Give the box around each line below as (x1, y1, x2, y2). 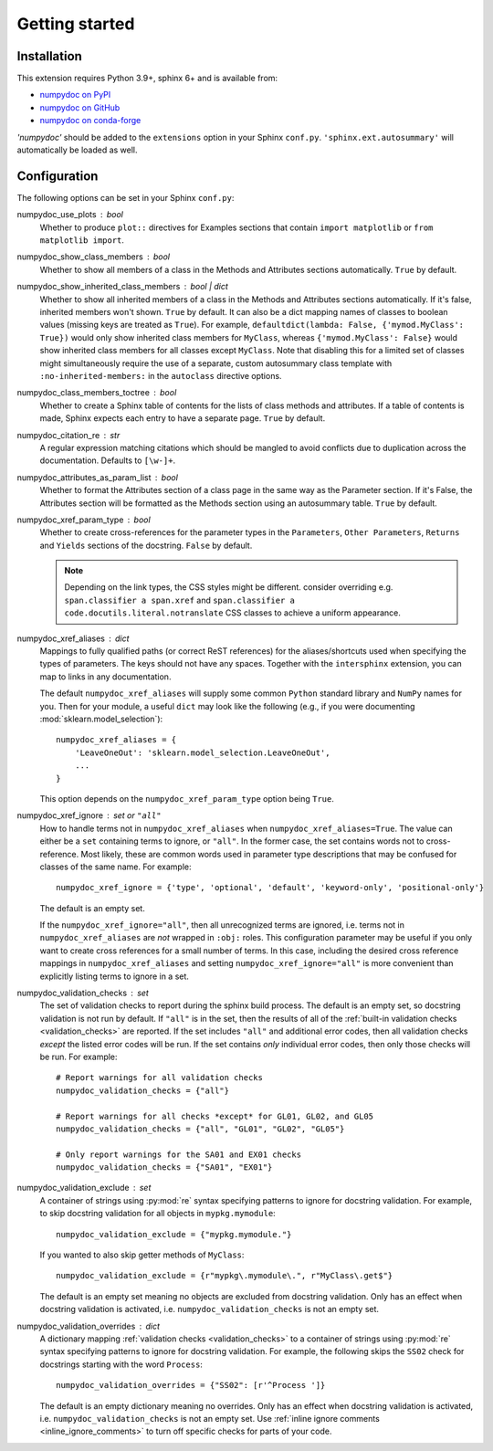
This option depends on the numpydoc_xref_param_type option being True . (39, 793, 335, 804)
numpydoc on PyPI (39, 89, 111, 100)
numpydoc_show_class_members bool (16, 251, 171, 262)
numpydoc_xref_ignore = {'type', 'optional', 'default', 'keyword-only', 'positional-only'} (56, 882, 485, 893)
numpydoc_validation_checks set (16, 987, 150, 999)
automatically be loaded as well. (16, 144, 138, 155)
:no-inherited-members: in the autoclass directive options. (39, 371, 282, 381)
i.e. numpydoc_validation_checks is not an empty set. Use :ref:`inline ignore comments (39, 1413, 381, 1424)
